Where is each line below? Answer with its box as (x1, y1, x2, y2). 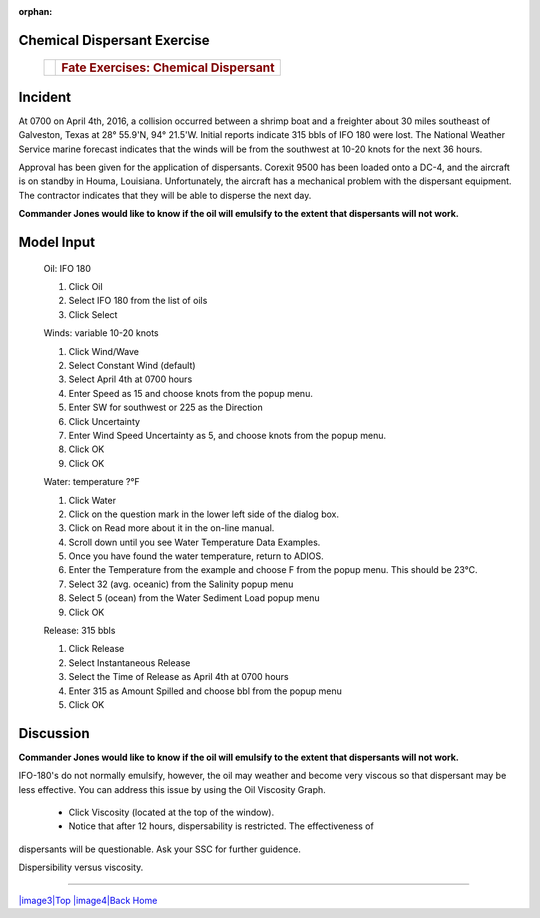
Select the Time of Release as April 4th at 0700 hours (68, 671, 289, 683)
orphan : (18, 6, 53, 17)
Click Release (68, 643, 125, 655)
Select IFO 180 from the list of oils (68, 295, 208, 307)
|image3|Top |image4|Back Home (18, 894, 158, 906)
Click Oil (68, 281, 104, 293)
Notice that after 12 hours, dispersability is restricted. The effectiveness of (68, 820, 374, 832)
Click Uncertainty (68, 415, 140, 427)
